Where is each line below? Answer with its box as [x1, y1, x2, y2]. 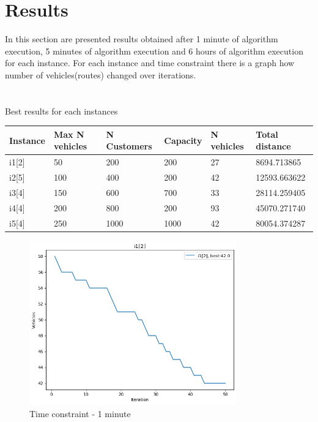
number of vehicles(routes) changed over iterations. [5, 68, 196, 81]
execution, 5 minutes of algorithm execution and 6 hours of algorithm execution [5, 44, 303, 57]
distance [256, 140, 291, 153]
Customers [106, 140, 152, 153]
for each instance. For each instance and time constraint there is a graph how [5, 56, 295, 69]
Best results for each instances [5, 104, 118, 117]
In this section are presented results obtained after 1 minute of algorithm [5, 32, 278, 45]
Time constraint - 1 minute [29, 407, 131, 420]
